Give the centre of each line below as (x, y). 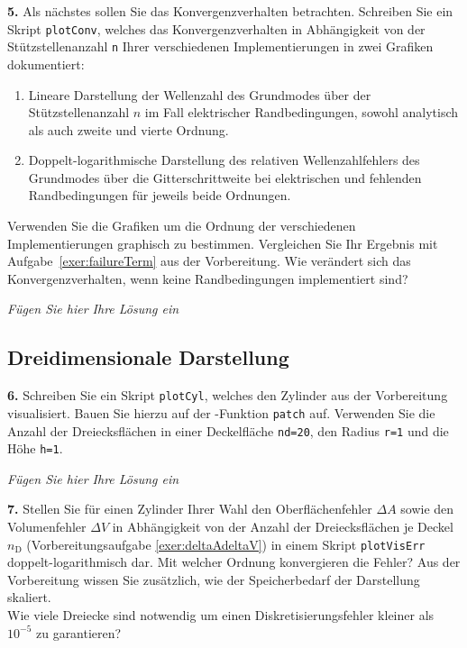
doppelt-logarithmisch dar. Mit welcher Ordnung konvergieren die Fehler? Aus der (234, 562)
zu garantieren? (78, 632)
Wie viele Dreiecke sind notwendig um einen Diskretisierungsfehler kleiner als (221, 615)
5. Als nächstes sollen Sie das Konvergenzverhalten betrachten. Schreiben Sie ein (230, 11)
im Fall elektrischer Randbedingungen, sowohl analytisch (302, 112)
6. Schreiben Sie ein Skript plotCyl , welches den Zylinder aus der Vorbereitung (228, 395)
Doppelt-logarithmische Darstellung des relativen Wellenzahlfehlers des (224, 160)
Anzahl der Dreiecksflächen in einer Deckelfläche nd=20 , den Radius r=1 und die (228, 430)
